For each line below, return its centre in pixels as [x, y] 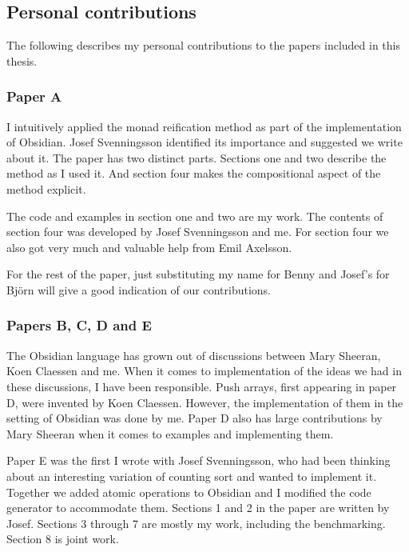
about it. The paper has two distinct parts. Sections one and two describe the [197, 157]
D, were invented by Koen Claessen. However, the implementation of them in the [205, 402]
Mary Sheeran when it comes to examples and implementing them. [170, 433]
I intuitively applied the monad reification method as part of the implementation [204, 126]
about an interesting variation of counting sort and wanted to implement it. [192, 476]
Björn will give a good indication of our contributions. [139, 289]
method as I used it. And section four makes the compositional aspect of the [194, 173]
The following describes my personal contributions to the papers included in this [203, 45]
